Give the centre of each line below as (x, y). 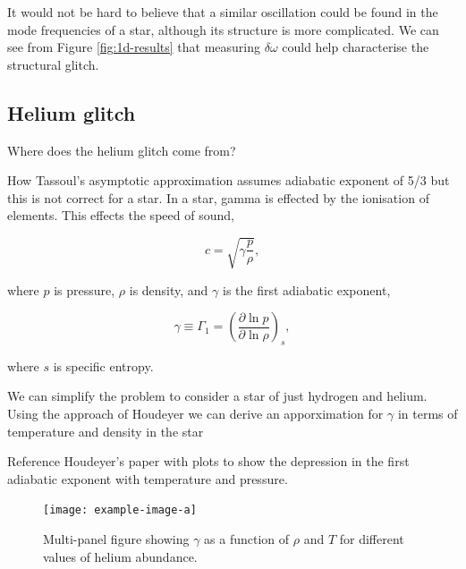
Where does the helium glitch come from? (122, 150)
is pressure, (85, 289)
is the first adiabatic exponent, (307, 289)
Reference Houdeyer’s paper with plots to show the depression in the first (208, 461)
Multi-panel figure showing (116, 539)
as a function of (247, 539)
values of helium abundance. (120, 556)
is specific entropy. (103, 365)
